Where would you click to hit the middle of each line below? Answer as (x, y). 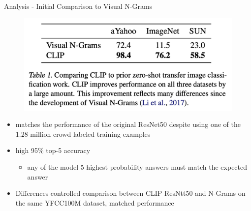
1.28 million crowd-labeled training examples (83, 134)
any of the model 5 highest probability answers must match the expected (137, 166)
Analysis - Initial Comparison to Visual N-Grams (78, 6)
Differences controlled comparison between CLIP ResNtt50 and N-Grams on (130, 193)
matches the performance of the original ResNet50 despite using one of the (128, 124)
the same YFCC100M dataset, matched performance (95, 202)
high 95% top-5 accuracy (53, 150)
